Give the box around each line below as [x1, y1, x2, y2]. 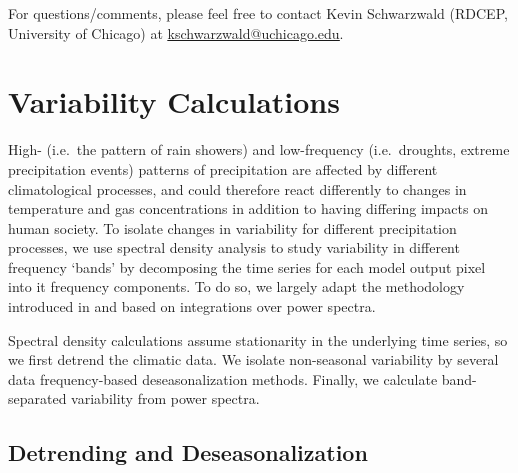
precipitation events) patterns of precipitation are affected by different [8, 158, 438, 179]
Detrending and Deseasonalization [8, 437, 368, 468]
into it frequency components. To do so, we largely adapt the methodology [8, 276, 465, 297]
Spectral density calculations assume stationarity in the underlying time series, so [8, 329, 508, 350]
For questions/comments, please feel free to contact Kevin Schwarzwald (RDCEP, [8, 3, 508, 23]
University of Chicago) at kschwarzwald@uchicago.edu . [8, 22, 344, 43]
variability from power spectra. [71, 388, 260, 409]
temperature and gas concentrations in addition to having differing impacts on [8, 198, 488, 219]
